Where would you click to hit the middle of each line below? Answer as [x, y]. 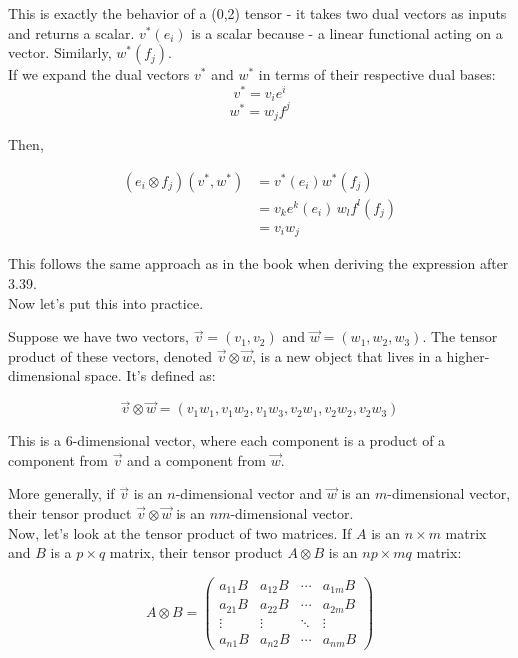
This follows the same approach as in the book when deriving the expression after [258, 263]
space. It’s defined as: [150, 375]
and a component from [196, 459]
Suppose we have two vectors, [98, 336]
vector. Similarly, [60, 52]
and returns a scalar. [71, 32]
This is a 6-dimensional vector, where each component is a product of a [227, 440]
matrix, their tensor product [196, 552]
